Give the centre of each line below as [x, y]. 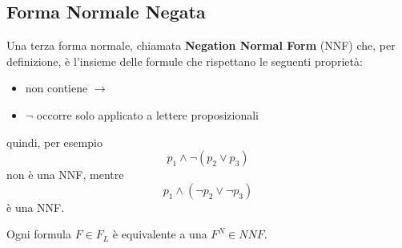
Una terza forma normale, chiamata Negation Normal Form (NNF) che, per [201, 45]
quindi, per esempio [54, 142]
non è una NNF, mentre [65, 175]
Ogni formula [39, 234]
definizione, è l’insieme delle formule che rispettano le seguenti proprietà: [185, 61]
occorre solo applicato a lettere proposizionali [148, 114]
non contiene [56, 88]
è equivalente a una [160, 234]
